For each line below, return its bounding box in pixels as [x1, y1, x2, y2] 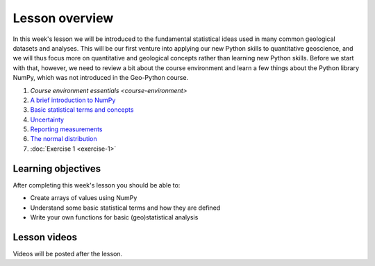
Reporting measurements [30, 125, 103, 133]
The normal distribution [30, 135, 97, 143]
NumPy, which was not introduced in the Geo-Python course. [12, 74, 189, 82]
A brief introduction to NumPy [30, 96, 116, 104]
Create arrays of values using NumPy [30, 194, 137, 202]
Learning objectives [12, 163, 101, 174]
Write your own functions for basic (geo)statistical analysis [30, 213, 199, 222]
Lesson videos [12, 231, 78, 243]
